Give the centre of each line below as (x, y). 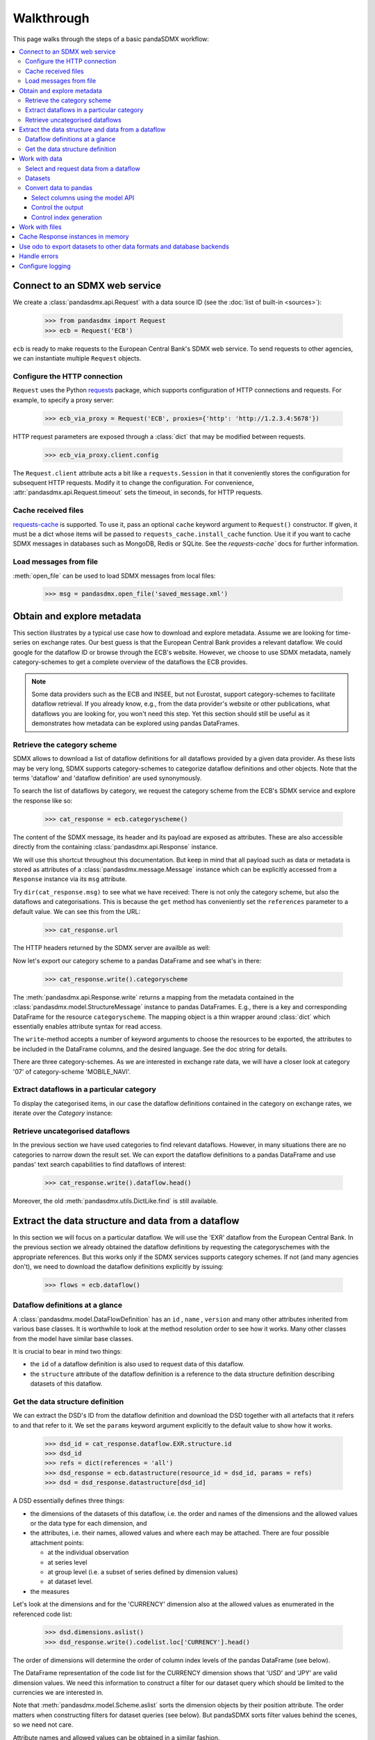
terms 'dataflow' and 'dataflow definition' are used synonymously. (107, 778)
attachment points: (57, 1542)
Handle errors (39, 256)
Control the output (57, 207)
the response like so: (43, 800)
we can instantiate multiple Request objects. (77, 358)
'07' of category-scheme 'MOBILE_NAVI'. (72, 1071)
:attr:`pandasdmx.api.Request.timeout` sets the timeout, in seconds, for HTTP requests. (138, 492)
